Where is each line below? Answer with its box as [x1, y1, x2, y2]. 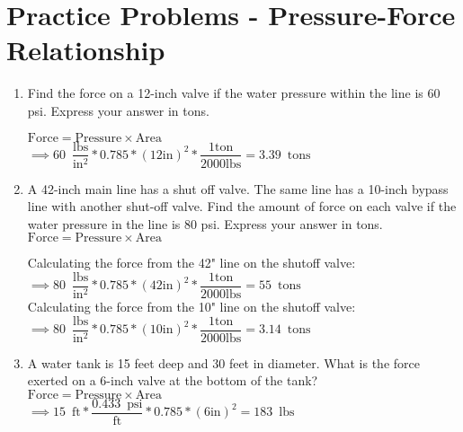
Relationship [6, 31, 165, 68]
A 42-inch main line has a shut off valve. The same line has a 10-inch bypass [27, 179, 449, 198]
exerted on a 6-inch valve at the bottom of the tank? [27, 371, 318, 390]
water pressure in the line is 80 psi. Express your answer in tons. [27, 214, 383, 233]
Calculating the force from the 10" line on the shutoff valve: [27, 297, 356, 315]
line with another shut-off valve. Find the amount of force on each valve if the [27, 197, 457, 216]
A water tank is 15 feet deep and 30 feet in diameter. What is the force [27, 353, 420, 372]
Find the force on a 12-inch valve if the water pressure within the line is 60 [27, 84, 441, 102]
